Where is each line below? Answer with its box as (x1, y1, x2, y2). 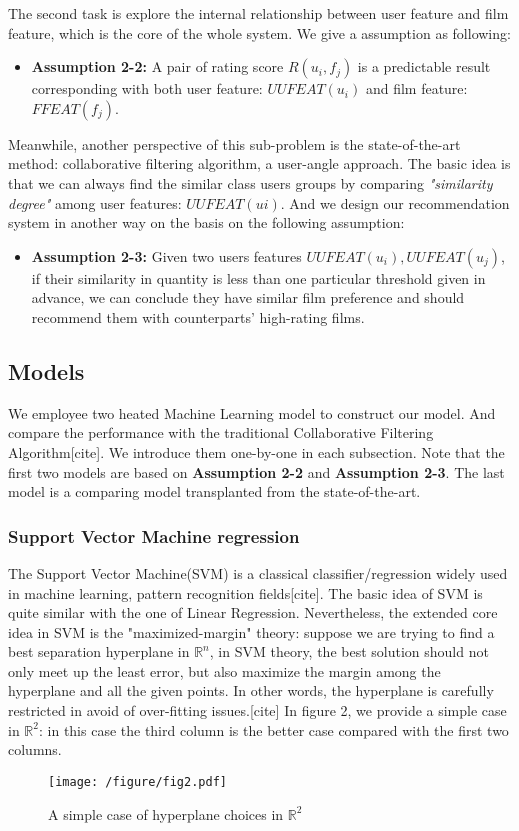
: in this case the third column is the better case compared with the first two (38, 719, 509, 740)
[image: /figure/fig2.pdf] (48, 774, 227, 789)
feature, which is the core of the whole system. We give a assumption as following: (8, 22, 511, 43)
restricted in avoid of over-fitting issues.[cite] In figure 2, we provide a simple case (8, 700, 507, 721)
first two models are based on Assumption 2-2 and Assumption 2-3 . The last (8, 461, 505, 482)
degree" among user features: (8, 192, 182, 213)
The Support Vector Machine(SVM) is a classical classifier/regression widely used (8, 562, 508, 583)
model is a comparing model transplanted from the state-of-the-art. (8, 481, 421, 502)
